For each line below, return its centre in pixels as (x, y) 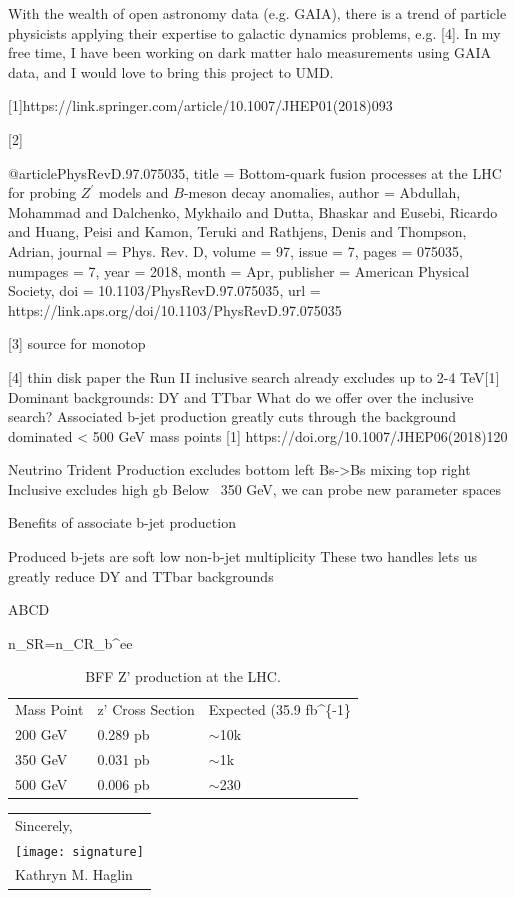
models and (133, 192)
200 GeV (41, 734)
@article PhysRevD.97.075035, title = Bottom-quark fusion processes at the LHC (255, 172)
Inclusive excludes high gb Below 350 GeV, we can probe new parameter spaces (254, 488)
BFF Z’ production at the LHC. (183, 676)
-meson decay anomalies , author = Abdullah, (322, 192)
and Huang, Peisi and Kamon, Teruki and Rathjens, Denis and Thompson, (237, 231)
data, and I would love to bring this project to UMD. (171, 71)
